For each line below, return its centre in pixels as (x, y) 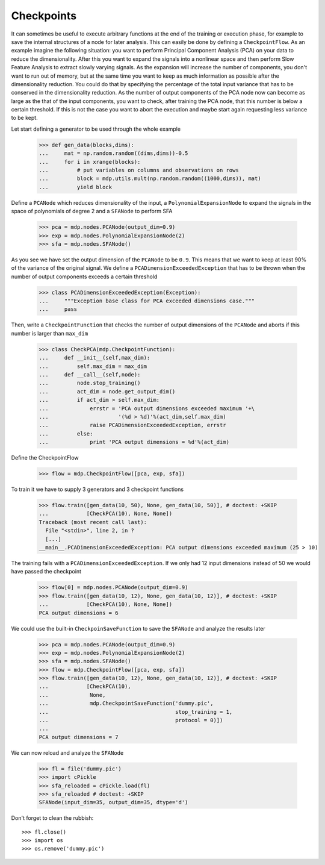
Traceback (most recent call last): (93, 522)
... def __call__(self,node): (90, 374)
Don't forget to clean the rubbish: (52, 818)
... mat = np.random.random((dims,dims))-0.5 (113, 153)
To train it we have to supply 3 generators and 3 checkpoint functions (97, 489)
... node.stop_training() (90, 383)
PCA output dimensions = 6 (79, 613)
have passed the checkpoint (46, 572)
